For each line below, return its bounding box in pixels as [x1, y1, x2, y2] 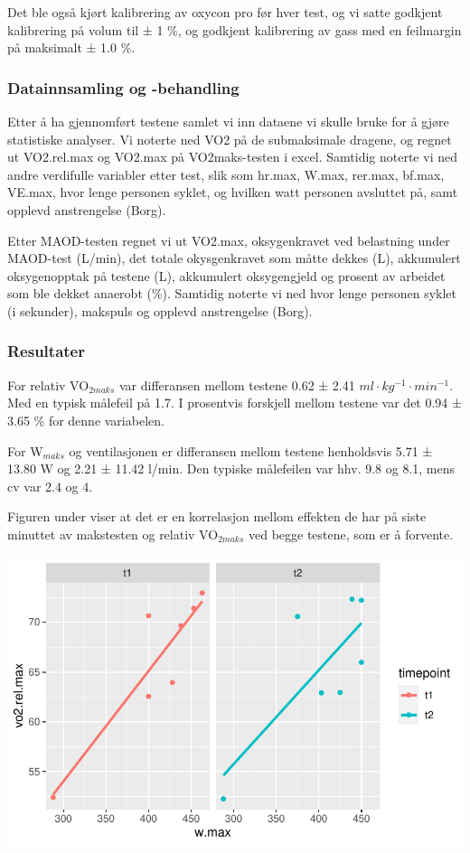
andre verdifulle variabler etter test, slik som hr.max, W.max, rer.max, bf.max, [7, 164, 445, 183]
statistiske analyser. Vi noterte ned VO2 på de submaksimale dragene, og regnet [7, 129, 452, 148]
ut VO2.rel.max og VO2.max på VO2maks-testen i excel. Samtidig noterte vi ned [7, 147, 457, 166]
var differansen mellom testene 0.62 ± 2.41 [118, 375, 355, 394]
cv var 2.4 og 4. [7, 476, 93, 495]
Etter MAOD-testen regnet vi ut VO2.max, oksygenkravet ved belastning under [7, 230, 450, 249]
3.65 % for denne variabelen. [7, 410, 164, 429]
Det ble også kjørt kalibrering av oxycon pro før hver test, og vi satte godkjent [7, 3, 443, 21]
